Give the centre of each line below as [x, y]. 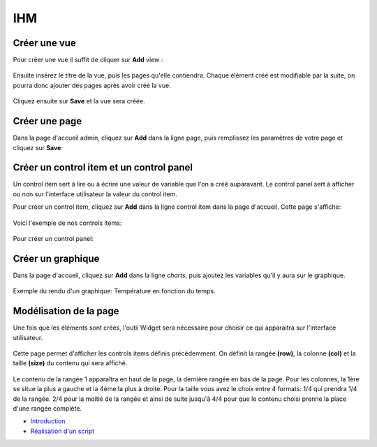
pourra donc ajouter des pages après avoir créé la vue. [92, 85]
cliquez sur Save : [38, 147]
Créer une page [47, 121]
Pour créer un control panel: [53, 239]
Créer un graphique [56, 258]
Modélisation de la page [66, 311]
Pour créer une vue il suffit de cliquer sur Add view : [88, 60]
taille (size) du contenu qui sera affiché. [70, 363]
